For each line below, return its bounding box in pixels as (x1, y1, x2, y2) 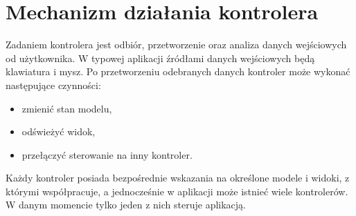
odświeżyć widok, (21, 124, 96, 139)
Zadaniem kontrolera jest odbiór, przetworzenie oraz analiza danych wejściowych (6, 37, 347, 52)
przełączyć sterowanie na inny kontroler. (21, 147, 193, 161)
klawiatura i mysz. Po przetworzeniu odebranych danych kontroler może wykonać (6, 64, 350, 79)
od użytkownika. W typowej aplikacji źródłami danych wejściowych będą (6, 50, 315, 65)
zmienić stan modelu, (21, 101, 112, 115)
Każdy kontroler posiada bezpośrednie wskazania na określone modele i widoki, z (6, 170, 350, 185)
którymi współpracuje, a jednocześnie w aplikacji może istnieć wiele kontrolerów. (6, 184, 348, 198)
